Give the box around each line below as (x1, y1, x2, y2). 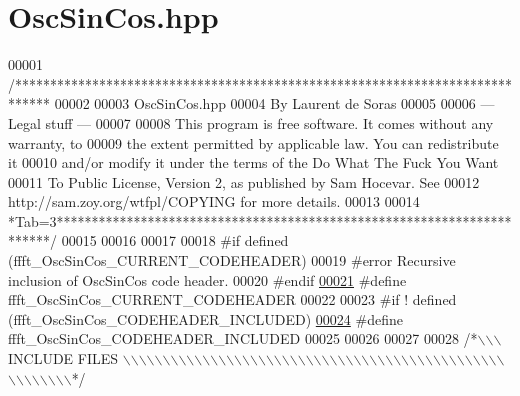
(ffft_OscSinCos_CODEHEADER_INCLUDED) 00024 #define (8, 308, 403, 329)
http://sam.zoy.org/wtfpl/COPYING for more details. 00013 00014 (8, 191, 420, 212)
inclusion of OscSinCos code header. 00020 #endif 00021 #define (8, 269, 407, 290)
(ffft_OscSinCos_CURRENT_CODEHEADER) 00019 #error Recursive (8, 250, 456, 271)
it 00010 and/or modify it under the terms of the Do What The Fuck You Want (8, 152, 499, 173)
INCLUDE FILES (8, 348, 119, 369)
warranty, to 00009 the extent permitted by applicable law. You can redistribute (8, 132, 499, 153)
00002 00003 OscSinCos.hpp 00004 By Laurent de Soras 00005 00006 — (54, 93, 495, 114)
